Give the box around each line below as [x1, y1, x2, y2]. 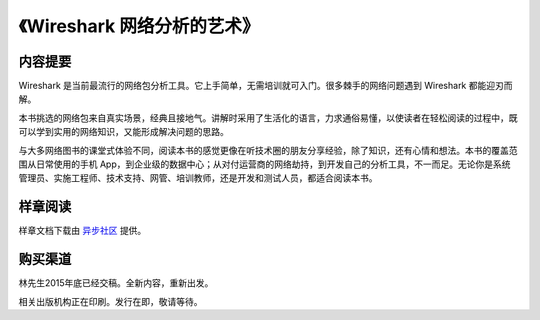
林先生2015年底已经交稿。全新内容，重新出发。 [18, 277, 214, 289]
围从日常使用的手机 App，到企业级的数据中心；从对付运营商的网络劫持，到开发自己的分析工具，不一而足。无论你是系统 [18, 158, 511, 170]
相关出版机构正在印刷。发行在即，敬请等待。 [18, 295, 203, 307]
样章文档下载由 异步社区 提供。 [18, 225, 147, 237]
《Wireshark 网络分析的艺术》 [18, 15, 260, 37]
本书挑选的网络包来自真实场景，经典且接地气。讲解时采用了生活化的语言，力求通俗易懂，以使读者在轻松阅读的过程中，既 [18, 111, 518, 124]
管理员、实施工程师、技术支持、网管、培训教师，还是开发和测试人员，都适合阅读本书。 [18, 172, 378, 184]
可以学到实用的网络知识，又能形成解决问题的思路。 [18, 126, 229, 138]
